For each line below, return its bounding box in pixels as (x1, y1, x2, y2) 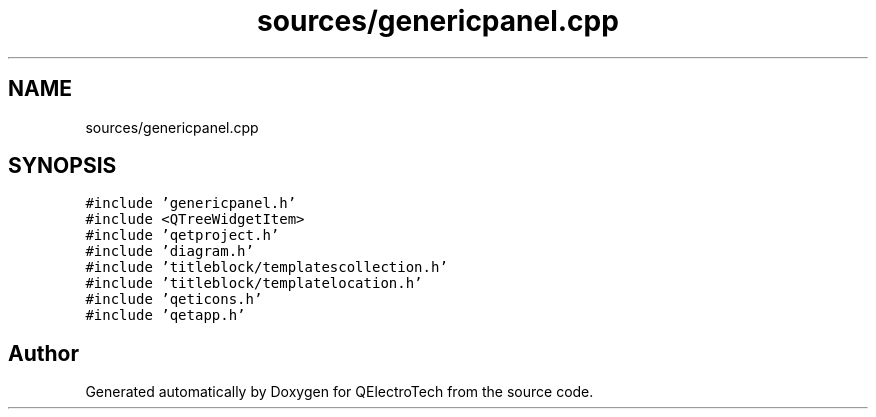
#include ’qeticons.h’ (85, 291, 263, 308)
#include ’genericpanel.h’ (85, 195, 297, 212)
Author (8, 340, 79, 366)
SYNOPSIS (8, 153, 117, 179)
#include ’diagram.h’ (85, 243, 254, 260)
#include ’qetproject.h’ (85, 227, 280, 244)
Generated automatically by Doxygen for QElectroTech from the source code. (85, 383, 594, 401)
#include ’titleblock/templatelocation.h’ (85, 275, 423, 292)
